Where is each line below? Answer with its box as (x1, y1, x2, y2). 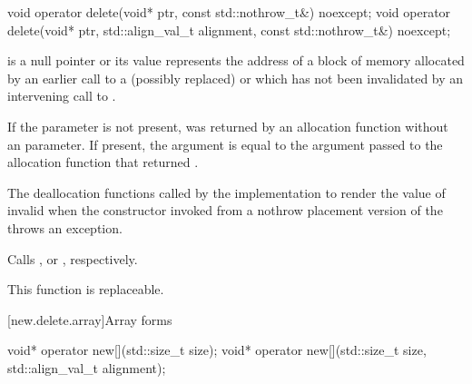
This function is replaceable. (7, 280, 164, 299)
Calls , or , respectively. (7, 249, 138, 268)
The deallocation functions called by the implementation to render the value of (7, 182, 446, 202)
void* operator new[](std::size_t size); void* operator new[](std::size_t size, (7, 340, 427, 359)
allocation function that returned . (7, 153, 199, 172)
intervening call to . (7, 86, 116, 105)
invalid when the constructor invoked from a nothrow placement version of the (7, 201, 443, 220)
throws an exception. (7, 218, 123, 237)
